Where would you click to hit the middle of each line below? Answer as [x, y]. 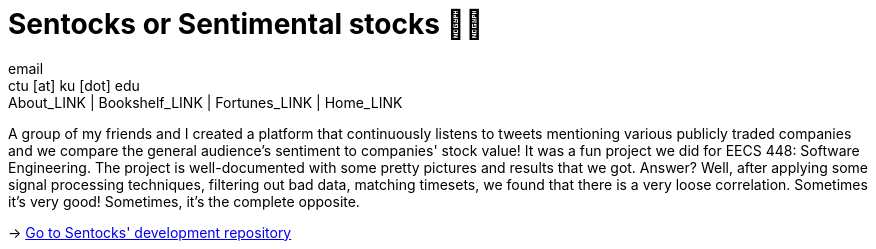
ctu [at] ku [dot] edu [74, 85]
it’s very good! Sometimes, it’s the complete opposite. [184, 201]
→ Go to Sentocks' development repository [150, 232]
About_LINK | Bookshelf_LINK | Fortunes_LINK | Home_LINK [205, 102]
